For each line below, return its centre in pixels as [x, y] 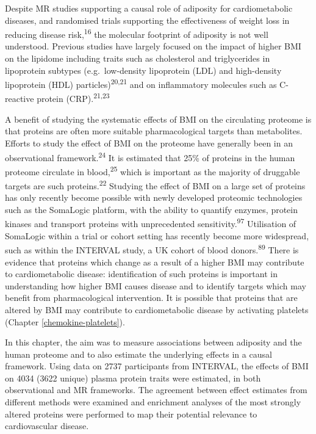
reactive [20, 99]
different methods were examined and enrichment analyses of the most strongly [153, 402]
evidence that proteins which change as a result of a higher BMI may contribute [155, 262]
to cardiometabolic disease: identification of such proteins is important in [141, 274]
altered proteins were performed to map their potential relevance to [131, 414]
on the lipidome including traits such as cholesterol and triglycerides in [138, 58]
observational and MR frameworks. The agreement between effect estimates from [156, 390]
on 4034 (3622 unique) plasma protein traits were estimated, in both [133, 378]
